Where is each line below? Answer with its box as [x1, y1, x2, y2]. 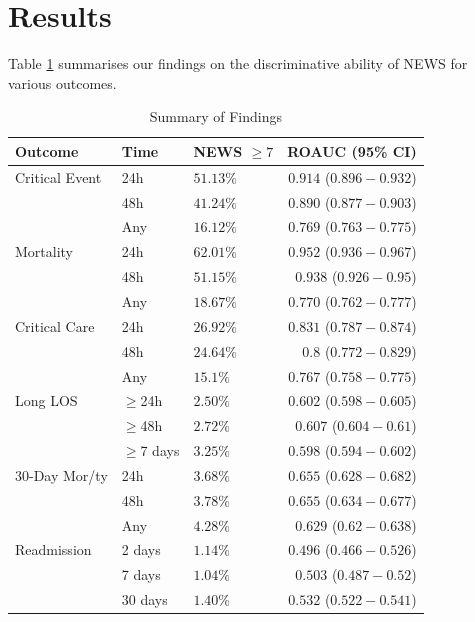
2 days [121, 539, 161, 560]
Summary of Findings [149, 106, 282, 127]
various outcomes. [8, 72, 117, 93]
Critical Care [15, 315, 95, 336]
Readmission [15, 539, 92, 560]
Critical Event [15, 166, 102, 187]
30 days [121, 589, 168, 610]
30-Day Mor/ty [15, 464, 108, 485]
